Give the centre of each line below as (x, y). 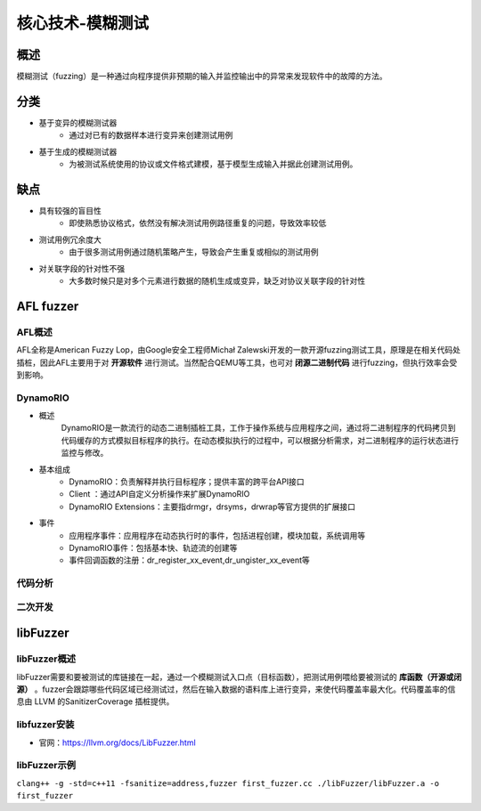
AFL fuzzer (48, 306)
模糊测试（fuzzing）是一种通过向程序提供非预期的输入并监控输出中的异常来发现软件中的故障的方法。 (202, 77)
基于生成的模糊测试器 (78, 151)
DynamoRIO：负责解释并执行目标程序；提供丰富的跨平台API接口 (187, 482)
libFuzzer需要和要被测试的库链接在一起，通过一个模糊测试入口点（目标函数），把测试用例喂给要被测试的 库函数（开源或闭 (239, 677)
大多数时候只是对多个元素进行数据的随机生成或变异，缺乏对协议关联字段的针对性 (217, 281)
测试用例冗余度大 (70, 239)
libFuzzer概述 (46, 659)
